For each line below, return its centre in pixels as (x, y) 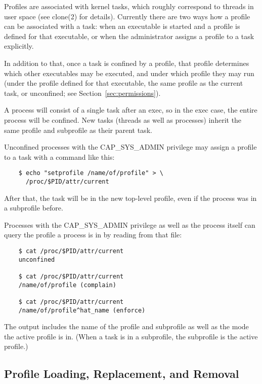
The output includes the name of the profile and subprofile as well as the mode (126, 326)
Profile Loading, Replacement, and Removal (122, 374)
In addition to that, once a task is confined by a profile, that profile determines (127, 63)
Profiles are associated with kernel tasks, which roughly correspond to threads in (129, 6)
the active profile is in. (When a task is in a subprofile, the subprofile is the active (131, 336)
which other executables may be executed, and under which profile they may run (129, 73)
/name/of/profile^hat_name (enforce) (82, 310)
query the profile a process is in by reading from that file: (93, 235)
